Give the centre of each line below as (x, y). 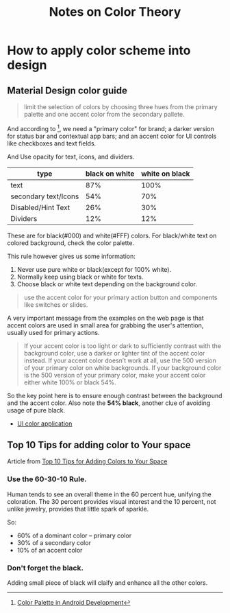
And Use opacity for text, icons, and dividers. (71, 157)
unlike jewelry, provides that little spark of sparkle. (78, 509)
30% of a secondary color (54, 542)
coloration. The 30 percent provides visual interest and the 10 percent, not (112, 501)
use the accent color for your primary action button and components (120, 297)
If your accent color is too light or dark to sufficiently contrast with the (122, 346)
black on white (110, 174)
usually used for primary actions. (53, 332)
